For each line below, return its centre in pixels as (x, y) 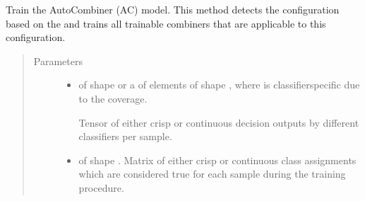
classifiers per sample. (125, 136)
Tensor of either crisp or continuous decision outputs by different (219, 122)
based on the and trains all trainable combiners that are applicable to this (166, 23)
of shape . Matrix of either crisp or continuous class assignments (217, 160)
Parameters (58, 61)
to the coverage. (113, 98)
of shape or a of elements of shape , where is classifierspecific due (219, 85)
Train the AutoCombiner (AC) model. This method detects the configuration (173, 9)
